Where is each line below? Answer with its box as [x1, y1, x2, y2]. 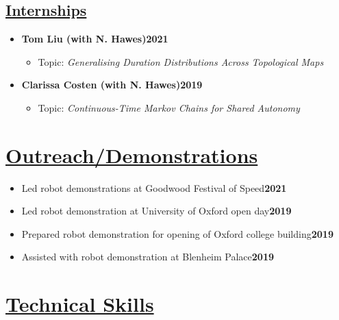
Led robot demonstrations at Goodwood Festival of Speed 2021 [21, 180, 287, 195]
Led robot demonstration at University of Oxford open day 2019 [21, 204, 292, 218]
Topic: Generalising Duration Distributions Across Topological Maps [38, 54, 324, 69]
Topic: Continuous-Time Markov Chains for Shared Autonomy [38, 100, 300, 114]
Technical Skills [5, 290, 154, 318]
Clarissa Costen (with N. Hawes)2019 [21, 77, 203, 92]
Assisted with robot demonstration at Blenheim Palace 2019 [21, 249, 274, 264]
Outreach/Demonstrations [5, 140, 258, 169]
